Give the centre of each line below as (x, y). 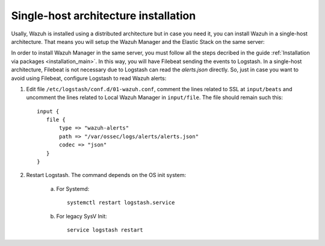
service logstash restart (105, 230)
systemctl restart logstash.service (121, 203)
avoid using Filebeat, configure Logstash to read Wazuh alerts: (89, 78)
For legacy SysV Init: (82, 216)
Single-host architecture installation (104, 16)
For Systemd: (73, 188)
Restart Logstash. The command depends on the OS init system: (106, 175)
